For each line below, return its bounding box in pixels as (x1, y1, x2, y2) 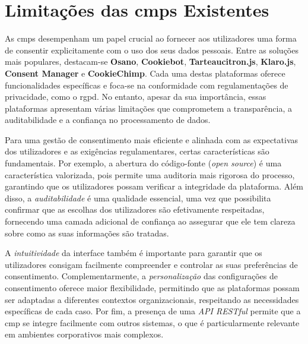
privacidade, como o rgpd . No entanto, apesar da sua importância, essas (5, 90, 266, 103)
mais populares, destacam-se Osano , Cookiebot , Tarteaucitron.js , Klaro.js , (5, 55, 296, 68)
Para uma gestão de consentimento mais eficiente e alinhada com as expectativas (5, 133, 299, 146)
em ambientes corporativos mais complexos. (5, 328, 164, 340)
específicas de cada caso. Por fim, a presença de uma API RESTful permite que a (5, 305, 301, 317)
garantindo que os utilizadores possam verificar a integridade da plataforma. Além (5, 180, 304, 192)
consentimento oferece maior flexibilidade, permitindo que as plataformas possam (5, 282, 300, 293)
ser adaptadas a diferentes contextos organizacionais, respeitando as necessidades (5, 293, 299, 305)
